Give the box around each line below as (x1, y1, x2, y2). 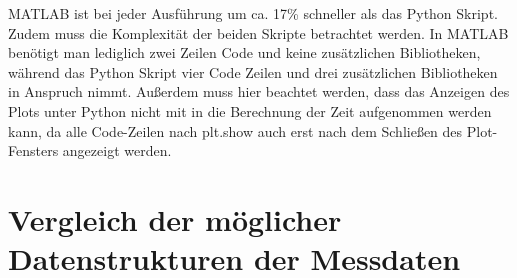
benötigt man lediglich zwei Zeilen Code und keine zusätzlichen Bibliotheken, (8, 42, 481, 63)
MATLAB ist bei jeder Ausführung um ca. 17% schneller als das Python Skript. (8, 3, 498, 23)
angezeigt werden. (62, 140, 172, 161)
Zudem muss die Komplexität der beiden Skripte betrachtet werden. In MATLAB (8, 22, 509, 43)
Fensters (8, 140, 59, 161)
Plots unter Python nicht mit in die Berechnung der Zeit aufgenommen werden (8, 100, 492, 121)
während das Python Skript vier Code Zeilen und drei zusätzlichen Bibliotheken (8, 61, 498, 82)
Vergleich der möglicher (8, 198, 342, 239)
